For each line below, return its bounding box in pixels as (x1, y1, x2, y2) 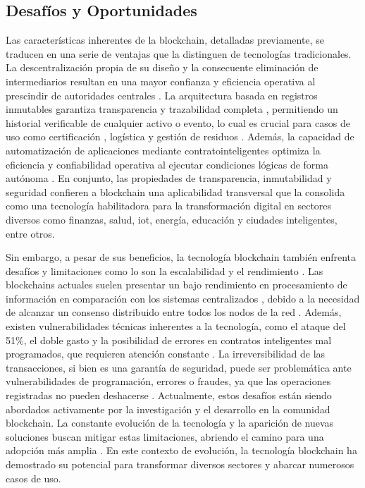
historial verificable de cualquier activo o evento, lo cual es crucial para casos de (6, 115, 350, 130)
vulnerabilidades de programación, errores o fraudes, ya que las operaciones (6, 374, 331, 389)
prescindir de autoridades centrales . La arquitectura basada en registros (6, 87, 318, 102)
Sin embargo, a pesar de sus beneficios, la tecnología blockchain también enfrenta (6, 250, 357, 264)
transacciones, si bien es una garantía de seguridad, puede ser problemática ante (6, 360, 352, 374)
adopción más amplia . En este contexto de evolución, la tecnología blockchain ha (6, 443, 357, 458)
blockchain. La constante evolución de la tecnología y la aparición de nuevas (6, 415, 334, 430)
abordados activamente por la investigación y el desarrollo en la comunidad (6, 401, 330, 416)
